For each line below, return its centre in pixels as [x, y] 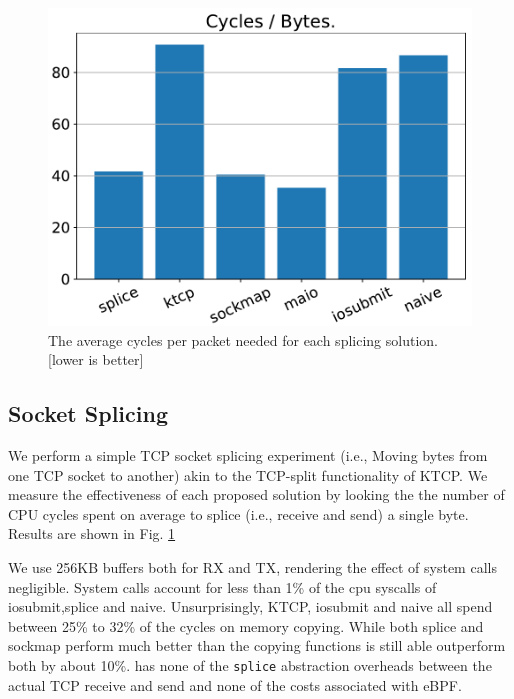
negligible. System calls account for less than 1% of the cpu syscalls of [222, 586]
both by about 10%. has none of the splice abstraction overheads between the [250, 664]
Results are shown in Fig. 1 [92, 533]
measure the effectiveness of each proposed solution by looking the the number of [256, 494]
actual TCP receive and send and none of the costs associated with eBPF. [235, 684]
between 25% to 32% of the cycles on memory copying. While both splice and [246, 625]
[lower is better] [96, 359]
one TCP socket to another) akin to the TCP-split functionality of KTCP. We [248, 474]
